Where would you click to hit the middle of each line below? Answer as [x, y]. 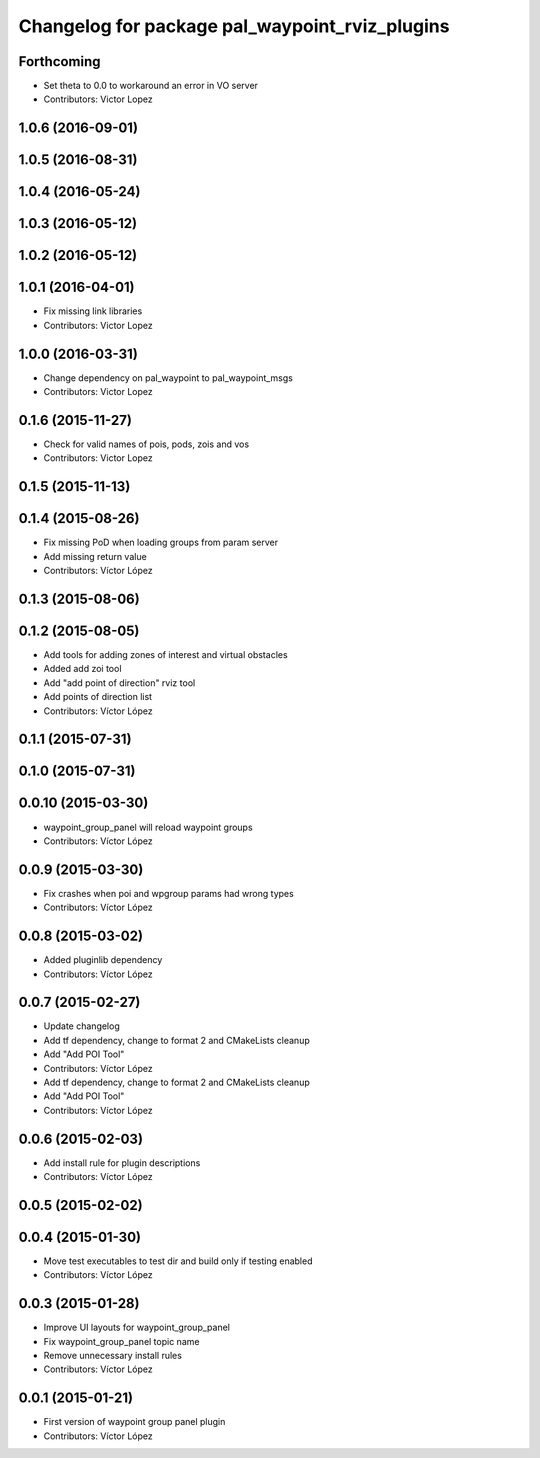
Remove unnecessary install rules [112, 1356]
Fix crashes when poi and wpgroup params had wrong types [168, 893]
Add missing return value [95, 556]
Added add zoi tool [82, 669]
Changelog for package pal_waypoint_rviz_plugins [234, 26]
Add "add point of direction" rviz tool [119, 682]
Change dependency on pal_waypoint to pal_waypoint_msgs [168, 377]
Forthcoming [59, 61]
